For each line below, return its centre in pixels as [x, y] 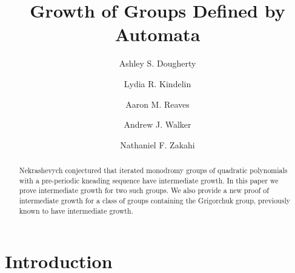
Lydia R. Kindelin [157, 83]
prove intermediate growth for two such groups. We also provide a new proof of [144, 190]
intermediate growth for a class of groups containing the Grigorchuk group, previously [155, 201]
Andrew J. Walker [157, 124]
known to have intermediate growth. [76, 210]
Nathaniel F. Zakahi [157, 144]
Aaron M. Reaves [157, 104]
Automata [157, 34]
